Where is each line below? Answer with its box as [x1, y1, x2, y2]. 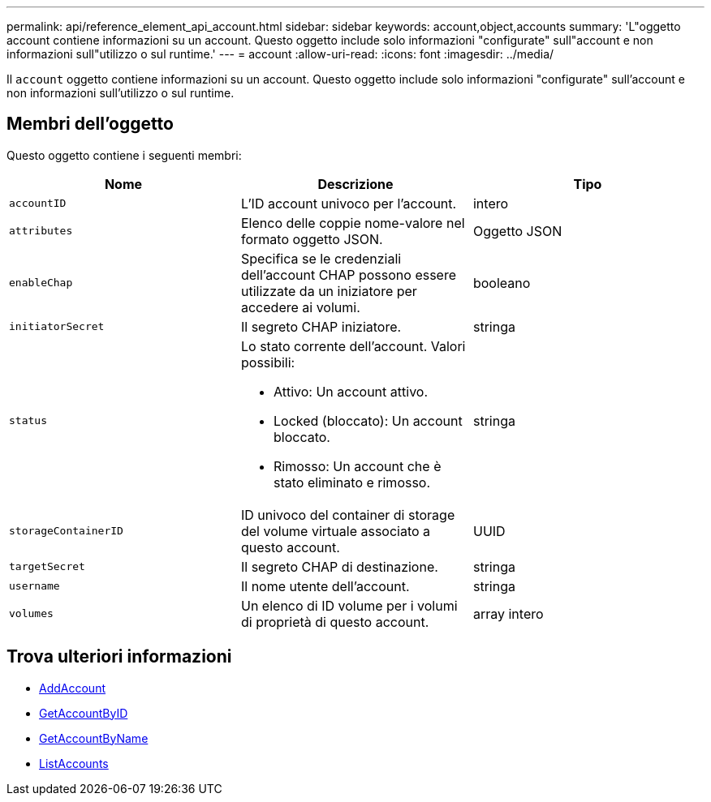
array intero [472, 605, 544, 622]
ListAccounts [39, 756, 109, 770]
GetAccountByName [39, 731, 149, 745]
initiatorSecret [9, 320, 105, 333]
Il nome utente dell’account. [240, 577, 410, 594]
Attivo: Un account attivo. [273, 383, 429, 400]
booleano [472, 274, 531, 291]
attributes [9, 225, 73, 238]
